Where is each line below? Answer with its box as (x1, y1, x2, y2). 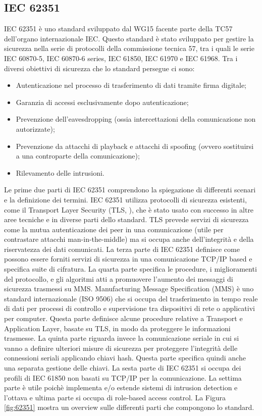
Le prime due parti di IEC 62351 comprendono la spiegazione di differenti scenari (4, 184, 256, 195)
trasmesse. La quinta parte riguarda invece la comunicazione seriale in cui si (4, 333, 239, 343)
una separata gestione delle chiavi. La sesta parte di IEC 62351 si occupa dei (4, 362, 241, 373)
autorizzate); (16, 123, 55, 134)
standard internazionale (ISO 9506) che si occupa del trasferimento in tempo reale (4, 293, 258, 303)
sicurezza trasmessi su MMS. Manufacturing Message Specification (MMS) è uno (4, 283, 254, 294)
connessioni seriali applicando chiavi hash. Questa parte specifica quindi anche (4, 352, 246, 363)
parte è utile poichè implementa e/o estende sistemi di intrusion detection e (4, 382, 238, 393)
